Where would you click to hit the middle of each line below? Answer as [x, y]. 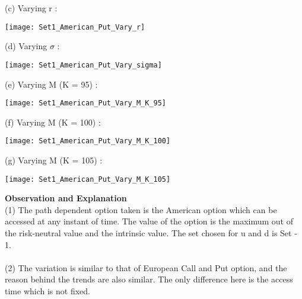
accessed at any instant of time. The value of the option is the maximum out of [149, 221]
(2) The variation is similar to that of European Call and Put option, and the [146, 267]
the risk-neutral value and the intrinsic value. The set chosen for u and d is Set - [151, 233]
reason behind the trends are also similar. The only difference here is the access [149, 279]
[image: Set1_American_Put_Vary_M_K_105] [88, 179]
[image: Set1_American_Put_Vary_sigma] [83, 65]
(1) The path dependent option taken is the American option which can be [141, 209]
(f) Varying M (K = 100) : [53, 122]
